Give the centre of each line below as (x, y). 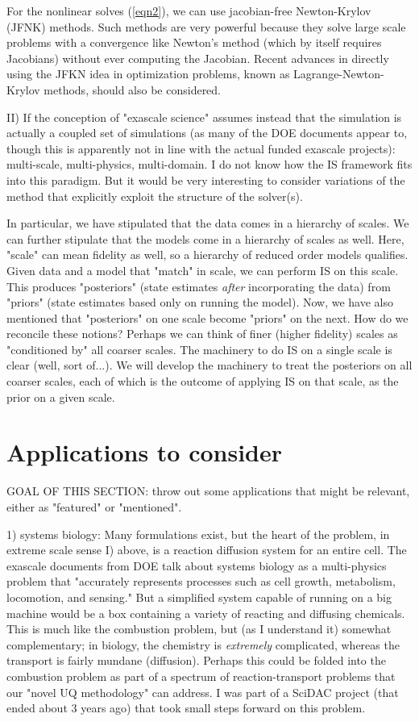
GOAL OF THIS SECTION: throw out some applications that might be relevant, (208, 491)
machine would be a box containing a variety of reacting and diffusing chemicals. (206, 613)
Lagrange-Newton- (339, 74)
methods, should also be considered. (133, 89)
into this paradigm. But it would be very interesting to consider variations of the (206, 179)
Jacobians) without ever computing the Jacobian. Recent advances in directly (198, 58)
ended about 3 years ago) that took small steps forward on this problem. (186, 708)
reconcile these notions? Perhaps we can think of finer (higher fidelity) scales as (202, 334)
